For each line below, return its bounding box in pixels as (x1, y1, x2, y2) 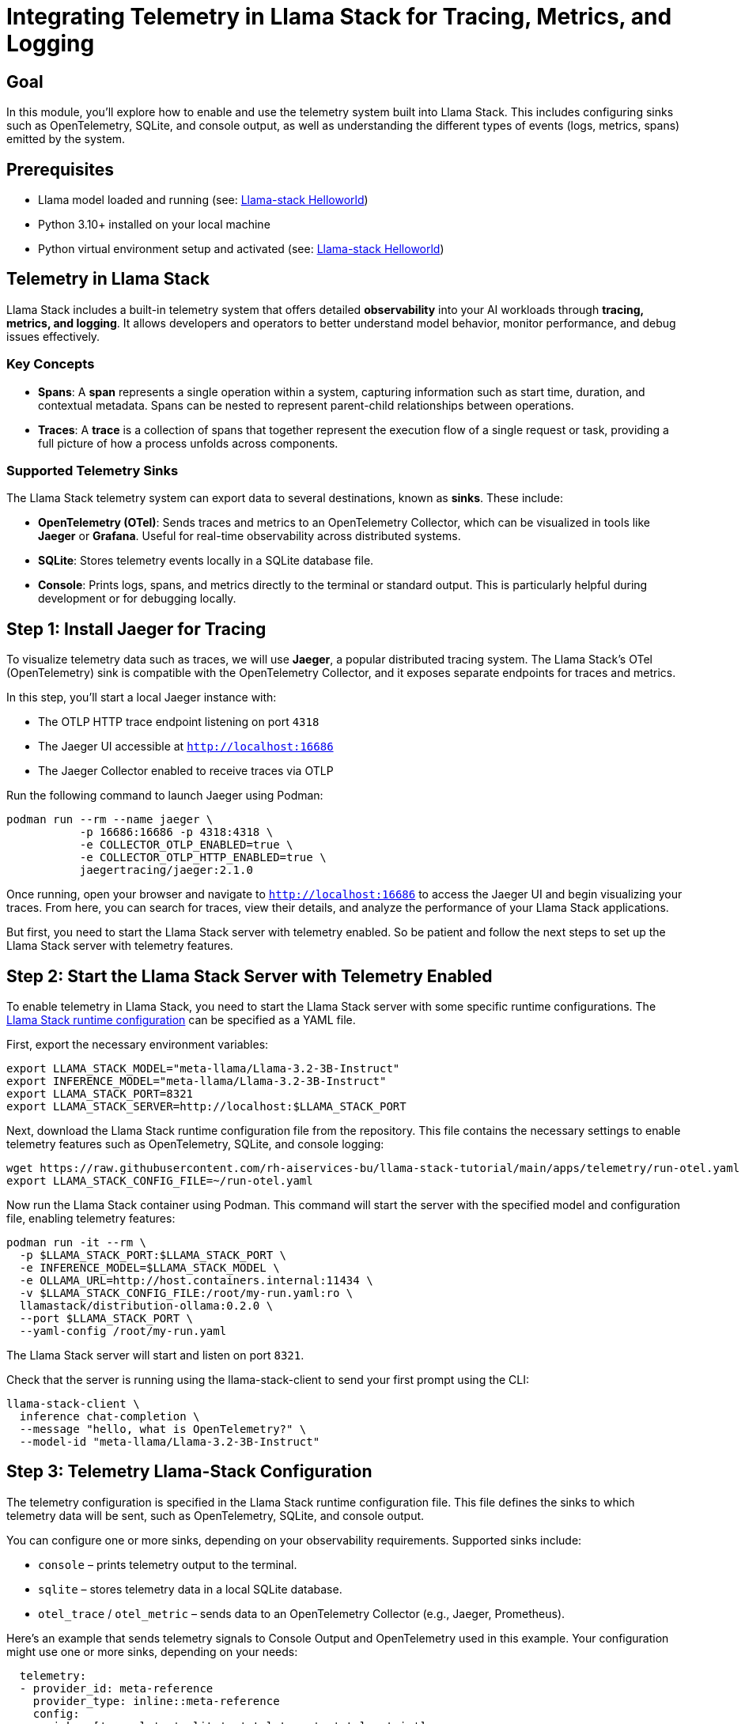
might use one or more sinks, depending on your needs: (6, 1644, 298, 1658)
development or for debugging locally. (38, 592, 236, 606)
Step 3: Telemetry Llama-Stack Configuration (6, 1461, 372, 1482)
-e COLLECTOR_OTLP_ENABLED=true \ (79, 838, 293, 852)
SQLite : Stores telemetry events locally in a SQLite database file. (38, 554, 374, 568)
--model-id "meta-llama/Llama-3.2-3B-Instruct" (19, 1435, 320, 1449)
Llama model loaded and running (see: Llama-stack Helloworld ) (38, 193, 369, 207)
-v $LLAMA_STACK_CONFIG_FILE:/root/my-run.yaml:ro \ (19, 1287, 354, 1300)
